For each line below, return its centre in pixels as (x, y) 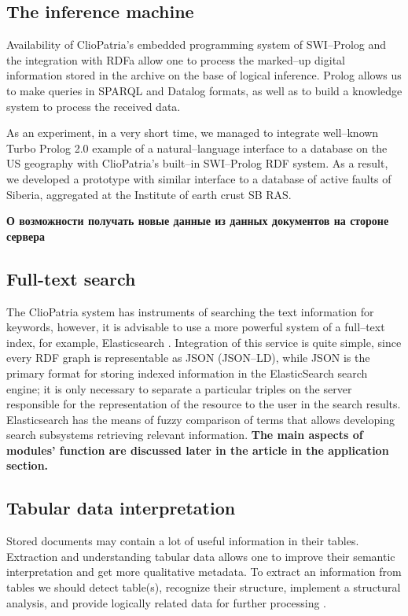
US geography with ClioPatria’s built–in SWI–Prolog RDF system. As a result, (197, 163)
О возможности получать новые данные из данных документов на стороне (198, 221)
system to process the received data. (94, 106)
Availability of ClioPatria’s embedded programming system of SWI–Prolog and (197, 44)
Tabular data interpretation (121, 508)
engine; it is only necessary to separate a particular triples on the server (179, 388)
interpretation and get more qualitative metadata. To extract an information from (204, 572)
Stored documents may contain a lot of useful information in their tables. (183, 541)
